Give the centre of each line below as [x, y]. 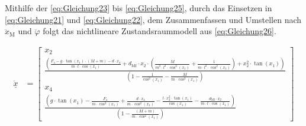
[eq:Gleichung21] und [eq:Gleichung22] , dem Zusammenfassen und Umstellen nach [153, 19]
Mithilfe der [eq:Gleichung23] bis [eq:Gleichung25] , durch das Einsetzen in [138, 8]
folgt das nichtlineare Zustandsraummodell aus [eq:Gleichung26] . [160, 31]
